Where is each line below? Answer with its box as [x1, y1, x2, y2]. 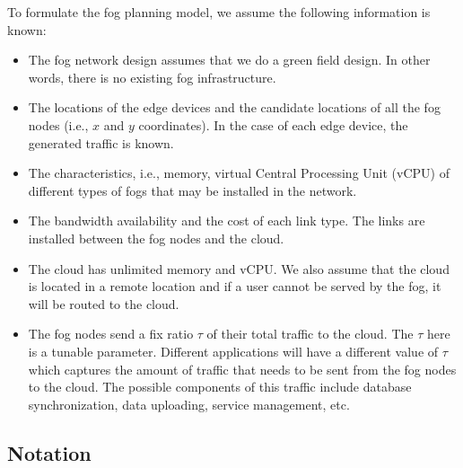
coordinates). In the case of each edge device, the [138, 115, 408, 134]
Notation [7, 438, 92, 466]
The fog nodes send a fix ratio [28, 324, 194, 343]
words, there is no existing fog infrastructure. [28, 67, 276, 86]
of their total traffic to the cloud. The [206, 324, 414, 343]
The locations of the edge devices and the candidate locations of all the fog [28, 98, 441, 117]
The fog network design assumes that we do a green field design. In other [28, 50, 431, 69]
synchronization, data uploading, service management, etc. [28, 394, 350, 413]
